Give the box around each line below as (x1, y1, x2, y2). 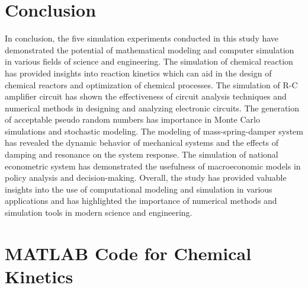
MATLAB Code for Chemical (5, 241, 252, 265)
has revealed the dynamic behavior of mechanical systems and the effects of (5, 136, 279, 149)
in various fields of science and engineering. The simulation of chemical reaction (5, 55, 293, 68)
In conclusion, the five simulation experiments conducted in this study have (5, 32, 279, 44)
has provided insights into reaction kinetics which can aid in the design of (5, 66, 272, 79)
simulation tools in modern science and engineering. (5, 206, 192, 219)
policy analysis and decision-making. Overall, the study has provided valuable (5, 171, 287, 184)
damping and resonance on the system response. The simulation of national (5, 148, 278, 161)
